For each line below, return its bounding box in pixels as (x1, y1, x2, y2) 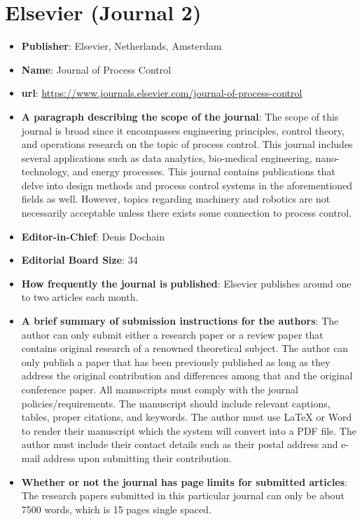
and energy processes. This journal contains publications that (72, 164, 336, 179)
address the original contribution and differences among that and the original (21, 368, 353, 383)
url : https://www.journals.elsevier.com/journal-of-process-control (21, 86, 302, 100)
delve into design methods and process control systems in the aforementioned (21, 177, 353, 192)
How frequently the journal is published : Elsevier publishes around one (21, 276, 351, 290)
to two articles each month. (21, 290, 139, 304)
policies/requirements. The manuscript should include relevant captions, (21, 395, 330, 410)
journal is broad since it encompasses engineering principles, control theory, (21, 123, 344, 137)
